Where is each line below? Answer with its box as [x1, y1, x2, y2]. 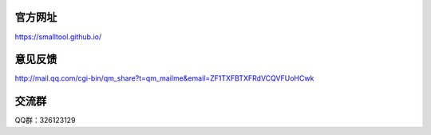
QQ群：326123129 [14, 116, 76, 125]
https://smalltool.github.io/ [14, 32, 102, 42]
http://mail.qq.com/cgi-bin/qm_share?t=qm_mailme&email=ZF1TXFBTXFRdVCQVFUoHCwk [14, 73, 314, 83]
